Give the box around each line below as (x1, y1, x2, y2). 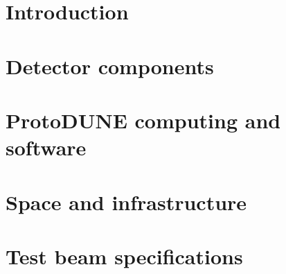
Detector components (6, 51, 214, 80)
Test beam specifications (6, 241, 243, 270)
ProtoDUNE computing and (6, 105, 281, 134)
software (6, 133, 87, 162)
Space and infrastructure (6, 187, 247, 216)
